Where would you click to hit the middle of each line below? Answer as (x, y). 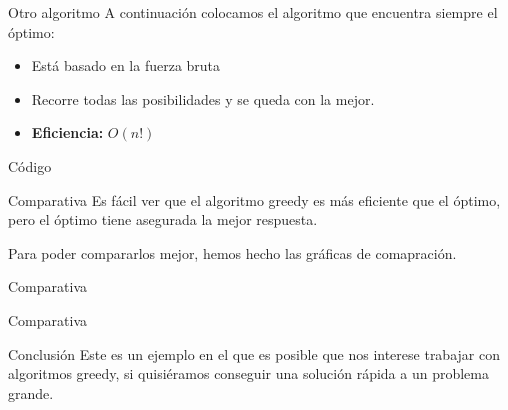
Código (30, 165)
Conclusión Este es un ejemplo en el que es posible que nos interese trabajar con (254, 353)
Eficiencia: (67, 132)
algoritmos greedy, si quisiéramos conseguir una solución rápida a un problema (248, 373)
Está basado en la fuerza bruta (126, 65)
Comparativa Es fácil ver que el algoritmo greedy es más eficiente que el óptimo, (254, 199)
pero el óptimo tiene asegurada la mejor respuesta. (163, 219)
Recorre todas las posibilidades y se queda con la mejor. (203, 98)
